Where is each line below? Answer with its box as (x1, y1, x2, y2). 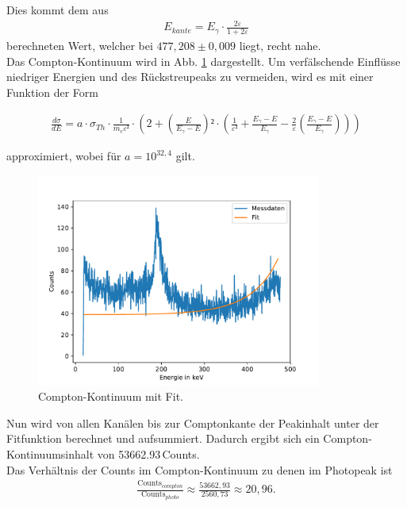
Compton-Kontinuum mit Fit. (38, 388, 183, 405)
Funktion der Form (6, 83, 99, 100)
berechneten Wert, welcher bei (6, 36, 153, 53)
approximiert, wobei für (6, 148, 121, 164)
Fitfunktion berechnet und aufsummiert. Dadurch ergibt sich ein (6, 430, 320, 447)
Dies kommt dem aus (6, 2, 109, 17)
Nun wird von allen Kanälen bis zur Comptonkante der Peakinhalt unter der (6, 414, 379, 431)
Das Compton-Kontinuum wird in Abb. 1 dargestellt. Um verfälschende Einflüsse (6, 52, 401, 69)
